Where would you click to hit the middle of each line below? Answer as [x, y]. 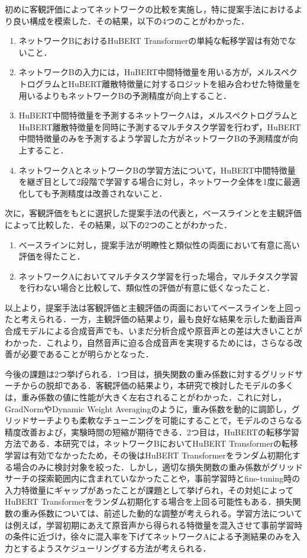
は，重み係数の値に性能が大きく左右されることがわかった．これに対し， [146, 397]
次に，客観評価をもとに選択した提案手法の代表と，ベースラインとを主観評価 [153, 213]
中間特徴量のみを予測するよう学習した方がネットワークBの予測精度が [154, 138]
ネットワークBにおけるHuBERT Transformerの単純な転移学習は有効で [153, 41]
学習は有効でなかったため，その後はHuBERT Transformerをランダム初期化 [148, 455]
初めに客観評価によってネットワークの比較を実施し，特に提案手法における [149, 9]
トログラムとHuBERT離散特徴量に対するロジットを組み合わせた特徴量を [160, 83]
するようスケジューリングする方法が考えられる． [116, 548]
